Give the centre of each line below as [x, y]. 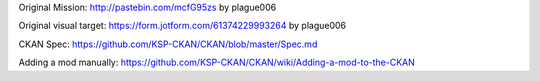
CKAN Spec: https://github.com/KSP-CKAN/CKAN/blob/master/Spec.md [168, 44]
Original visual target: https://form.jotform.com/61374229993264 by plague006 [182, 26]
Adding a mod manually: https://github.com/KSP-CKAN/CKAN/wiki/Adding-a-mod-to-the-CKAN [216, 62]
